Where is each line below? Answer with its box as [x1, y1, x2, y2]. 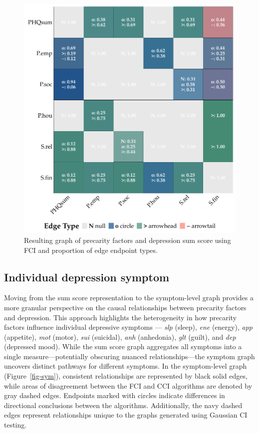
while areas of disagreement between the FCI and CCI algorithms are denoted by [4, 380, 253, 391]
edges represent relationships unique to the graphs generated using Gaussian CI [4, 410, 248, 420]
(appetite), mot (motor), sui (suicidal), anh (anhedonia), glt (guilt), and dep [4, 331, 236, 342]
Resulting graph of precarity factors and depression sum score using [24, 234, 231, 245]
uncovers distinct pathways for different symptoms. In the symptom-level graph [4, 361, 247, 371]
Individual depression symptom [4, 269, 170, 284]
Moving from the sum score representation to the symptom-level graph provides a [4, 292, 254, 303]
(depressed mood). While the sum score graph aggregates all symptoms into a [4, 341, 242, 352]
